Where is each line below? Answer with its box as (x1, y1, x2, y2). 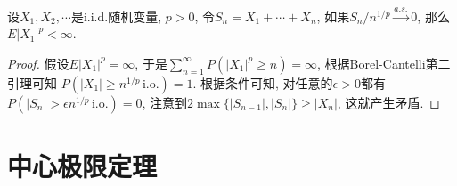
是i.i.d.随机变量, (70, 6, 162, 25)
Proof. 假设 (7, 53, 69, 72)
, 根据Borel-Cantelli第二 (317, 53, 451, 72)
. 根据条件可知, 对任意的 (192, 73, 333, 92)
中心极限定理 (7, 148, 158, 184)
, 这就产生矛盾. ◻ (337, 93, 440, 111)
